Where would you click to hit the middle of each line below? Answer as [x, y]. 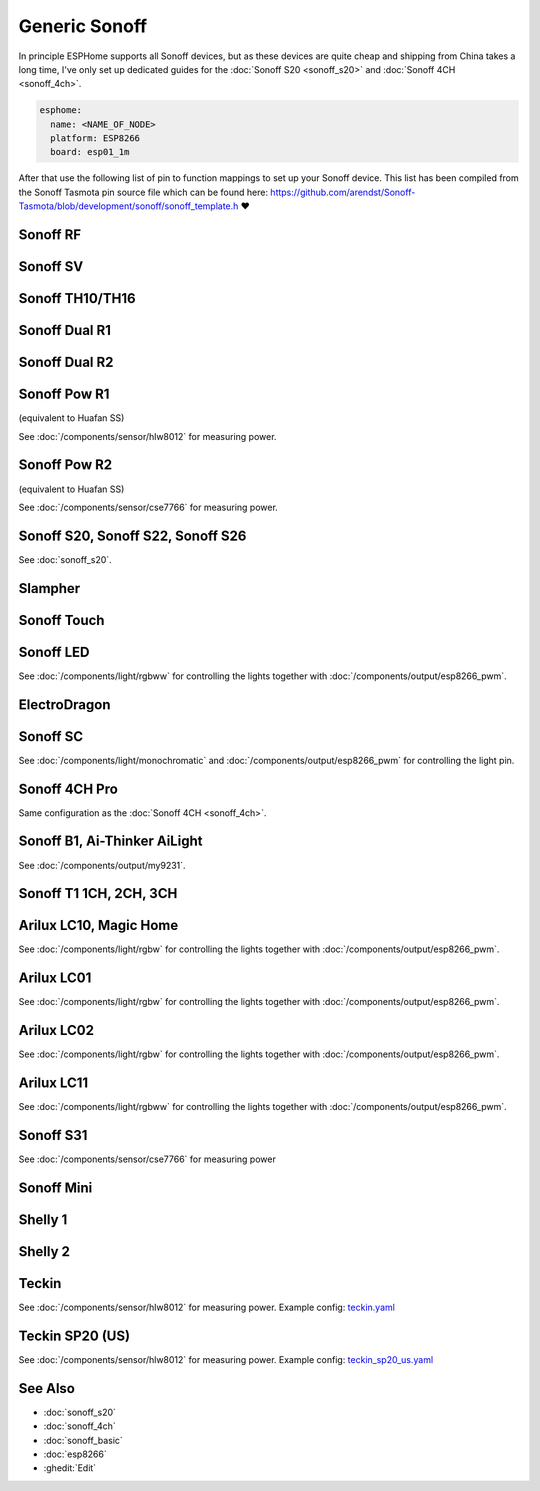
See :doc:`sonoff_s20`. [65, 559]
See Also [46, 1388]
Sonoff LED [54, 651]
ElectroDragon [64, 704]
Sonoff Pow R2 [65, 465]
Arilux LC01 [55, 978]
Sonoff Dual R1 [65, 330]
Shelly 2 [44, 1251]
